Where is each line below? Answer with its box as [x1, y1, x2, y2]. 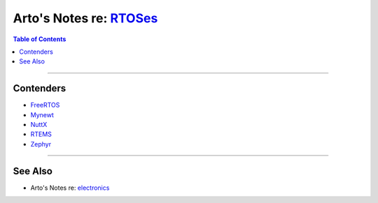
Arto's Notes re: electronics [30, 183, 110, 192]
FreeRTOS [30, 101, 60, 110]
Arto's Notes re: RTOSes [13, 10, 158, 26]
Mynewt [30, 110, 54, 119]
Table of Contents [13, 35, 66, 43]
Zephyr [30, 140, 52, 148]
